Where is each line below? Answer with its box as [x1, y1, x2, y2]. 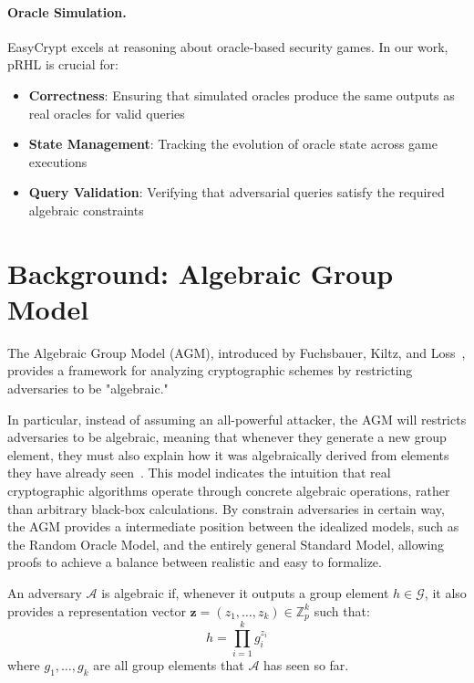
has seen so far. [263, 656, 349, 675]
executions [28, 152, 88, 171]
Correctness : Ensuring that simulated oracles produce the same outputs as [28, 85, 455, 104]
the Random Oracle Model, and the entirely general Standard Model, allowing [7, 534, 445, 553]
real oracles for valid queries [28, 103, 185, 122]
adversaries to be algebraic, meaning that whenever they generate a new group [7, 427, 447, 447]
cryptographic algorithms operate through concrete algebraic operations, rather [7, 481, 450, 500]
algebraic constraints [28, 200, 144, 219]
